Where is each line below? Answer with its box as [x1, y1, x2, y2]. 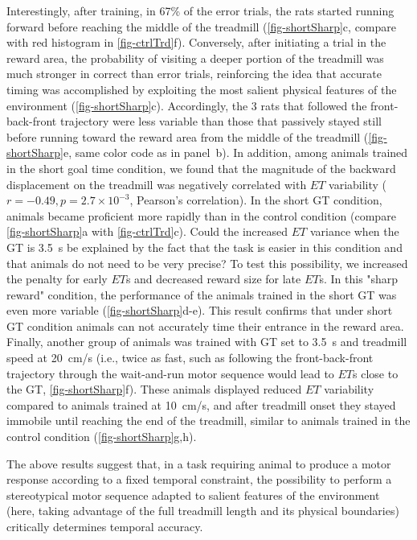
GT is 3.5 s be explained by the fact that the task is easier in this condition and [6, 238, 403, 255]
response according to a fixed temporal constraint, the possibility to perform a [6, 471, 392, 488]
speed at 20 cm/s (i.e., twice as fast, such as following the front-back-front [6, 349, 374, 366]
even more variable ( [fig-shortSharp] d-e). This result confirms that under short [6, 302, 393, 319]
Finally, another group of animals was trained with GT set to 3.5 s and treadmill [6, 333, 407, 350]
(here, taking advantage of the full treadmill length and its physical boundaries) [6, 502, 399, 519]
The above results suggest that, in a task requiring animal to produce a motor [6, 455, 391, 472]
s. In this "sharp [319, 270, 399, 287]
